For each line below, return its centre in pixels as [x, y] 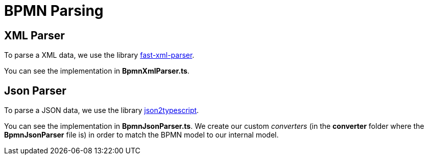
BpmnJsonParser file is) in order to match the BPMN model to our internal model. [141, 135]
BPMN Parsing [54, 11]
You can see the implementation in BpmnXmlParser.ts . [97, 71]
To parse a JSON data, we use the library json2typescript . [102, 110]
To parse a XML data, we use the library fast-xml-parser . [99, 55]
